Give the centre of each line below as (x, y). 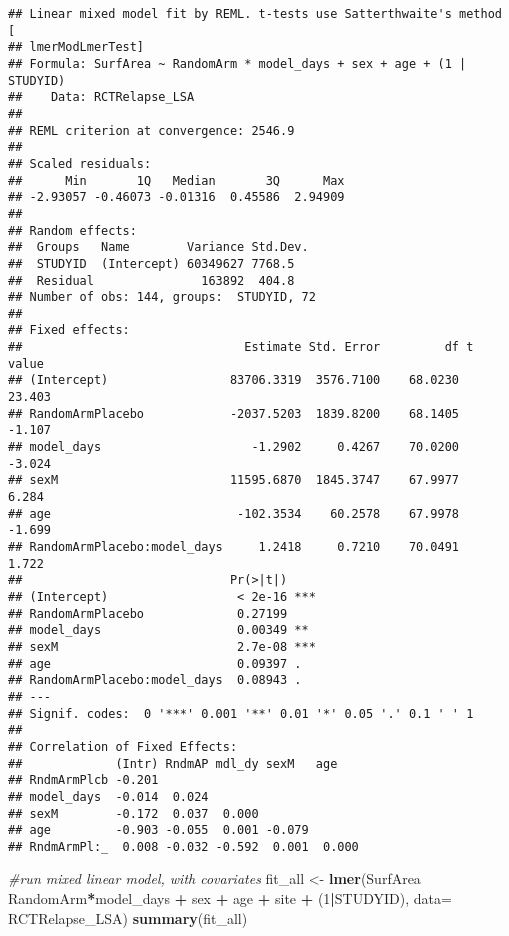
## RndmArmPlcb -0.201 (83, 780)
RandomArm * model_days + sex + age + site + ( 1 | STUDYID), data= (230, 898)
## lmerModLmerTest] (76, 47)
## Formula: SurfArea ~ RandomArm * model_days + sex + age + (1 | (237, 63)
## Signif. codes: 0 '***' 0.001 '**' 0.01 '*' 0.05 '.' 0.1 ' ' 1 (241, 713)
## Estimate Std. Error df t (241, 347)
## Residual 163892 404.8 (151, 280)
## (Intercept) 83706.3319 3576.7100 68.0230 (234, 380)
